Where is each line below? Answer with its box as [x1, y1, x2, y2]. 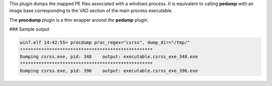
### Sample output [9, 26, 50, 32]
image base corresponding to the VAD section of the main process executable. [9, 8, 173, 14]
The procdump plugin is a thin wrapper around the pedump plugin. [9, 17, 149, 23]
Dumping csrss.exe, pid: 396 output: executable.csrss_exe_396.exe [20, 68, 198, 73]
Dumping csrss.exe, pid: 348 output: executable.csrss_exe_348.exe [20, 53, 198, 59]
